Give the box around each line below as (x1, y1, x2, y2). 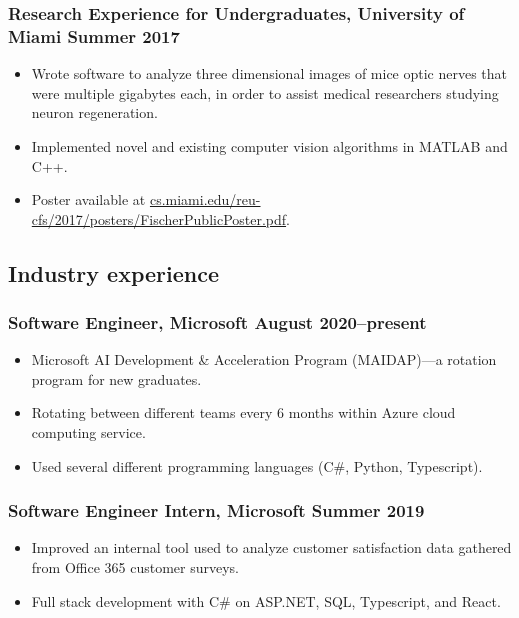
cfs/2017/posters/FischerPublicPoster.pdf (31, 208, 287, 229)
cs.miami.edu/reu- (149, 189, 261, 210)
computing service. (31, 422, 146, 443)
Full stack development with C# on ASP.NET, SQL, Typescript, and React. (31, 590, 501, 611)
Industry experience (8, 257, 219, 288)
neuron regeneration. (31, 102, 158, 123)
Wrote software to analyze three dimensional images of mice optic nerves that (31, 63, 508, 84)
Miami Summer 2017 (8, 23, 180, 48)
